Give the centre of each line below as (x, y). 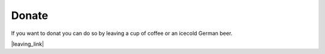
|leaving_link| (28, 44)
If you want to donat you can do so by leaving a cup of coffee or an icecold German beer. (122, 33)
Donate (29, 15)
